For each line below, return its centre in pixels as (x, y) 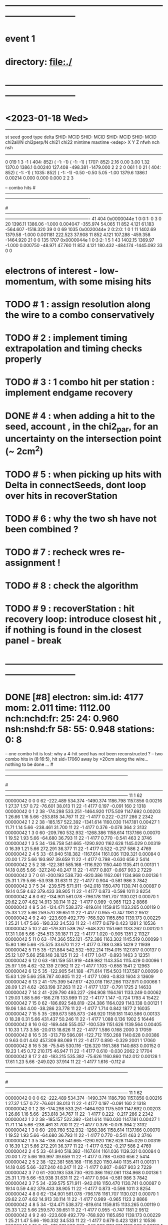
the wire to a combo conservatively (80, 315)
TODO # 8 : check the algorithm (72, 586)
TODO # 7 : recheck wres (58, 552)
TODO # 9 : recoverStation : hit (70, 609)
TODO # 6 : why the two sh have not (81, 519)
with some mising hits (105, 281)
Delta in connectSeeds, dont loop (76, 485)
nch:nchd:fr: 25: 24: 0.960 (62, 718)
